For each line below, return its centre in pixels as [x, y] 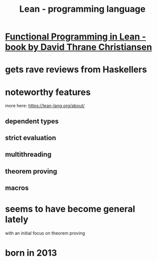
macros [17, 188]
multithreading [28, 155]
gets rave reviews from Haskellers [76, 70]
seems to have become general [70, 209]
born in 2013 [31, 253]
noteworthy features [48, 92]
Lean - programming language [82, 9]
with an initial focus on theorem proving [45, 233]
